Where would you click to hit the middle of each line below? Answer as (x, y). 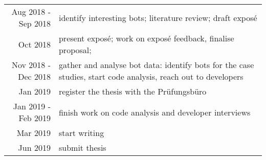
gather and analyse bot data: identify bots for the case (156, 65)
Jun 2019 (34, 147)
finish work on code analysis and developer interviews (154, 112)
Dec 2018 (34, 76)
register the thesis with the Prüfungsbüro (132, 91)
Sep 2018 (35, 23)
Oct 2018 (34, 44)
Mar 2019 (34, 133)
